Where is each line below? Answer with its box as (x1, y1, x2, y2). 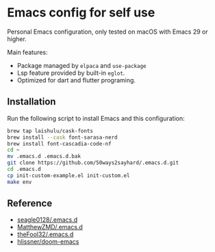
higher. (7, 34, 27, 43)
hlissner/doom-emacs (16, 238, 79, 246)
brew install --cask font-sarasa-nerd (7, 134, 118, 141)
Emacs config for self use (7, 5, 155, 21)
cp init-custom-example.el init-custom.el (7, 172, 130, 179)
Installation (7, 96, 56, 108)
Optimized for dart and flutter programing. (16, 76, 136, 84)
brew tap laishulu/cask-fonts (7, 127, 94, 135)
